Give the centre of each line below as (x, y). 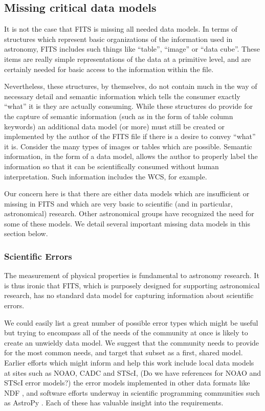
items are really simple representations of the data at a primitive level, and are (128, 59)
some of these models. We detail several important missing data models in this (127, 223)
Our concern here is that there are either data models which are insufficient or (127, 193)
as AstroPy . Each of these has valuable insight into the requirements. (114, 403)
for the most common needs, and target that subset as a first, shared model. (124, 352)
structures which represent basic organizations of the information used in (118, 39)
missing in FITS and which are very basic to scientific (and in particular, (118, 203)
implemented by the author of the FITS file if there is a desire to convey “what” (130, 136)
